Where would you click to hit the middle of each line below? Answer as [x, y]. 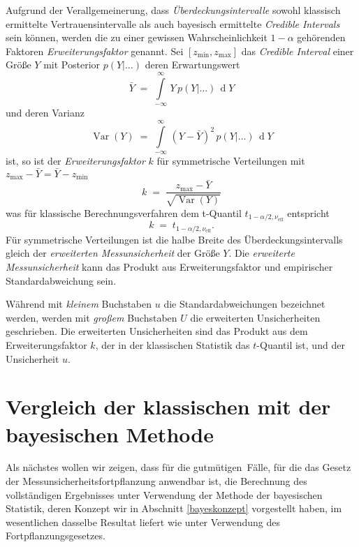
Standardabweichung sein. [61, 280]
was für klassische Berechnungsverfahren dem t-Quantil [124, 212]
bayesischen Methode [110, 434]
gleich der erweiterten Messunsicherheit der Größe [113, 253]
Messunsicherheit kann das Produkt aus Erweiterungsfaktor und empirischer [169, 266]
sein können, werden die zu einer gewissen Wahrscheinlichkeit [137, 37]
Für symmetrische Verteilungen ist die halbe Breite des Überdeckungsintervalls [174, 239]
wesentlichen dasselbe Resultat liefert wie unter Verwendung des [143, 522]
